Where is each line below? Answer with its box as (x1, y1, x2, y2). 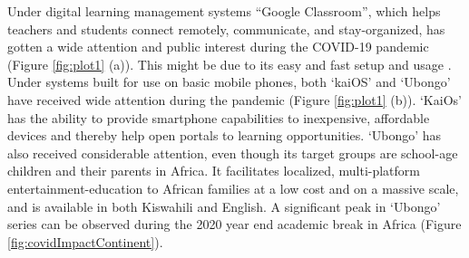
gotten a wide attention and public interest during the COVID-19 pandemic (7, 37, 429, 56)
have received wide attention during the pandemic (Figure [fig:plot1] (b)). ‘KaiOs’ (7, 90, 462, 109)
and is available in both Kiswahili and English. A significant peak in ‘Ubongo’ (7, 196, 441, 215)
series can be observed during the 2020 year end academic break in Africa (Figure (7, 215, 462, 234)
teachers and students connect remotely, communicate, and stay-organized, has (7, 19, 445, 38)
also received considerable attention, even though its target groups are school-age (7, 143, 458, 162)
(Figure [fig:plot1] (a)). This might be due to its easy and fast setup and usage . (7, 54, 452, 73)
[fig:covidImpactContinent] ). (7, 232, 163, 251)
